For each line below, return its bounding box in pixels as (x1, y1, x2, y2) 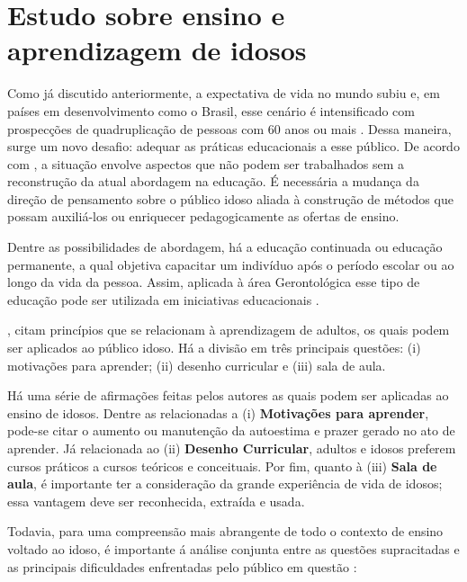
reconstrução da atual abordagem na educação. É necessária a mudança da (7, 172, 419, 191)
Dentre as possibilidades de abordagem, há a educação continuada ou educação (7, 237, 443, 256)
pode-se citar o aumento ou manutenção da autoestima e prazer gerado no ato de (7, 421, 455, 440)
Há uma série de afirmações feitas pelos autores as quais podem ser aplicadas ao (7, 386, 449, 405)
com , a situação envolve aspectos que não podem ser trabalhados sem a (7, 154, 405, 173)
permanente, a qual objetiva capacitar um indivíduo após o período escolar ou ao (7, 255, 454, 273)
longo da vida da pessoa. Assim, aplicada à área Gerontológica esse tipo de (7, 273, 420, 291)
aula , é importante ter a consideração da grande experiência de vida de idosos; (7, 474, 443, 493)
